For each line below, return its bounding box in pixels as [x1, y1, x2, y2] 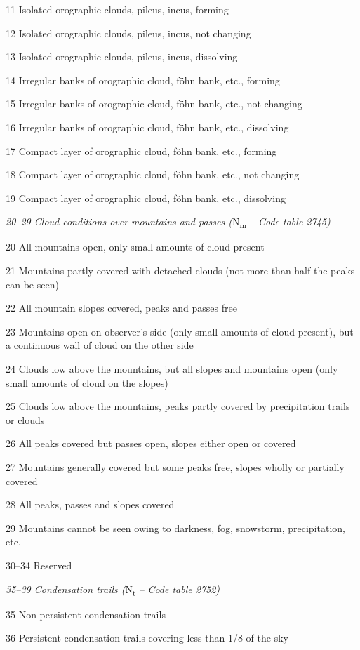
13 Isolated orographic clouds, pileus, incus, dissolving [6, 49, 238, 64]
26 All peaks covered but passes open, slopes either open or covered [6, 436, 296, 451]
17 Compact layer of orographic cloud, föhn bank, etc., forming [6, 143, 277, 158]
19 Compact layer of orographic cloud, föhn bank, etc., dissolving [6, 190, 286, 205]
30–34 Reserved [6, 557, 72, 572]
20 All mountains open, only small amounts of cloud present [6, 239, 265, 254]
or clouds [6, 412, 45, 427]
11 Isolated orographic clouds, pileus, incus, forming [6, 2, 229, 16]
